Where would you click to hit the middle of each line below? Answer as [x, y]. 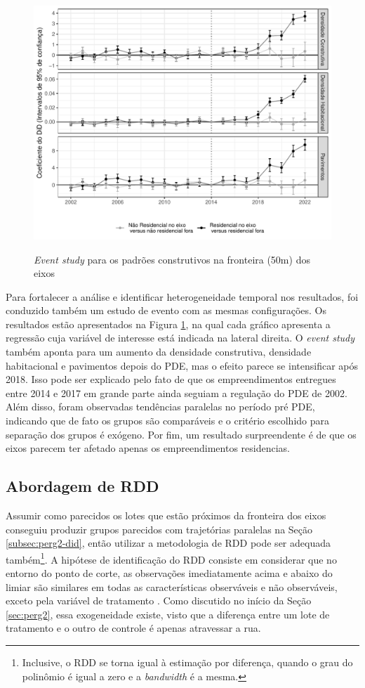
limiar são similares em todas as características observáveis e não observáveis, [172, 586]
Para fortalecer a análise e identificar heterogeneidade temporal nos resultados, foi [182, 296]
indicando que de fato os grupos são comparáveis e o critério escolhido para [168, 421]
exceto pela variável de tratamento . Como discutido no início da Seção [159, 601]
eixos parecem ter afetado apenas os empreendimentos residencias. [148, 448]
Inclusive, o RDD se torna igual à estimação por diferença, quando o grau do [187, 662]
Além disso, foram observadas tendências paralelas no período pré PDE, [160, 407]
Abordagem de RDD [82, 486]
